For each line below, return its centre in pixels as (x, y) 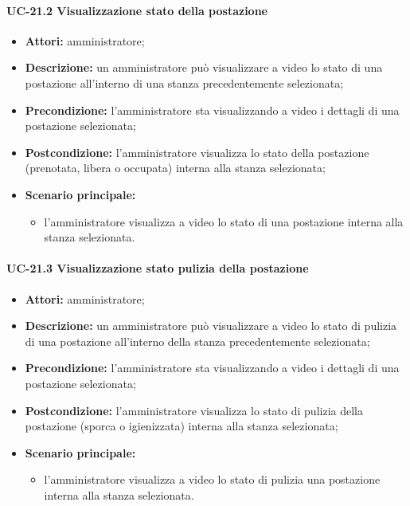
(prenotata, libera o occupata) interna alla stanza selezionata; (175, 168)
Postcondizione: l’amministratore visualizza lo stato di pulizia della (194, 410)
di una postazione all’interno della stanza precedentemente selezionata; (197, 341)
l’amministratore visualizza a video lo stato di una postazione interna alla (224, 221)
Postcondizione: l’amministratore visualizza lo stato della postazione (197, 152)
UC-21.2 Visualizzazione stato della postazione (137, 10)
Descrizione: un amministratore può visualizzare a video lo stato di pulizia (211, 326)
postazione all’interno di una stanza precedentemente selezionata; (184, 82)
